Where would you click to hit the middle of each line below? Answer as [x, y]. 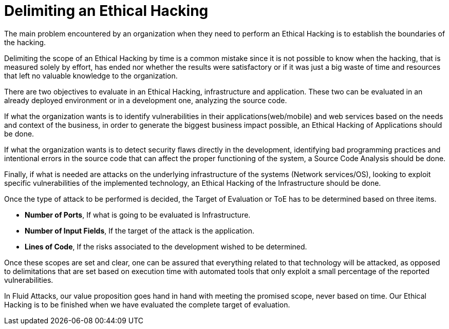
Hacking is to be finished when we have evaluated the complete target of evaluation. [147, 304]
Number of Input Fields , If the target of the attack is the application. [140, 230]
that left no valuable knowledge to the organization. [91, 75]
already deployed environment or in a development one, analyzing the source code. [146, 100]
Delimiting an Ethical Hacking [106, 11]
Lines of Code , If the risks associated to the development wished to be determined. [166, 246]
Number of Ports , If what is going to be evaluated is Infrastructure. [138, 215]
